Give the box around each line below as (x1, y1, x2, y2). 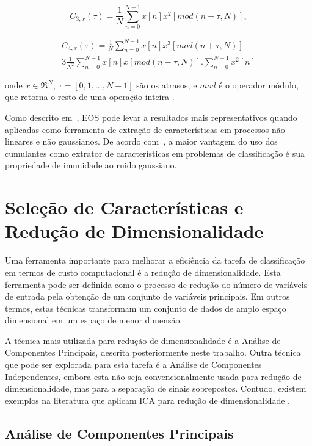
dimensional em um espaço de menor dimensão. (5, 314, 183, 326)
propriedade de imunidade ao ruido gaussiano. (5, 159, 177, 171)
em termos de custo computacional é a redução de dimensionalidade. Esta (5, 265, 281, 278)
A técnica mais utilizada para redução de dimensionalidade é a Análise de (5, 334, 281, 347)
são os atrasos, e (136, 78, 197, 91)
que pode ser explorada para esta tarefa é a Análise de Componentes (5, 358, 262, 371)
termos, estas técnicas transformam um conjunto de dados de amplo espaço (5, 301, 286, 314)
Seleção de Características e (5, 195, 244, 220)
